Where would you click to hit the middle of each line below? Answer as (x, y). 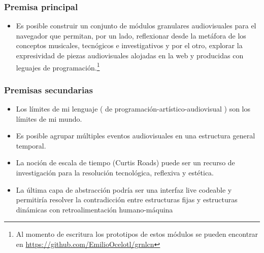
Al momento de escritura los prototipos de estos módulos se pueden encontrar (137, 234)
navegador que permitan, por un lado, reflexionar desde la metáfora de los (131, 35)
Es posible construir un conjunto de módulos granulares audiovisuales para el (136, 26)
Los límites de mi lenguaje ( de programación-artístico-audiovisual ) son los (133, 109)
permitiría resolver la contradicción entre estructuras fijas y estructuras (127, 200)
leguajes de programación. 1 (58, 66)
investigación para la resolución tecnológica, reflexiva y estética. (115, 173)
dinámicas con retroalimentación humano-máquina (94, 209)
